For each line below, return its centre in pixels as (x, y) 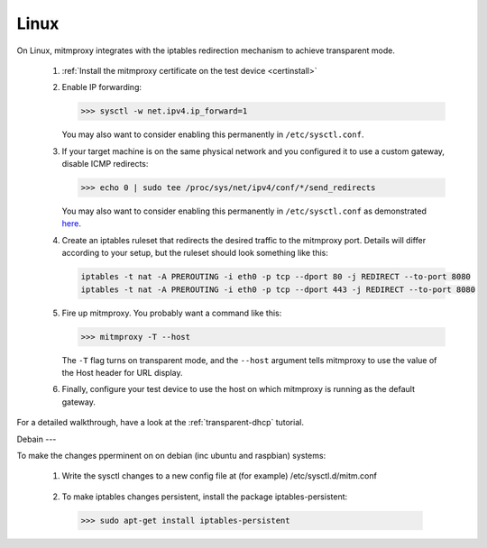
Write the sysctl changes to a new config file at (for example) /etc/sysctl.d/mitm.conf (220, 476)
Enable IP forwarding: (102, 87)
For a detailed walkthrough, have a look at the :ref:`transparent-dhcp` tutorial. (160, 423)
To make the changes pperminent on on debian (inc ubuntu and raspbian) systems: (171, 455)
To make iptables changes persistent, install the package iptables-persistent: (205, 497)
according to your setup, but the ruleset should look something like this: (195, 253)
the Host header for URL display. (122, 372)
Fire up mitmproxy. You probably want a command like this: (172, 313)
